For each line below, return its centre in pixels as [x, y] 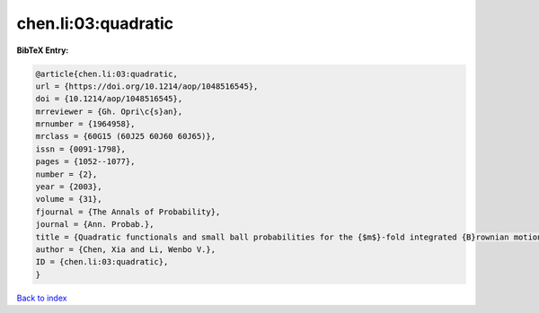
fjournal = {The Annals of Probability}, [128, 212]
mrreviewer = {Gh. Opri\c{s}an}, [109, 111]
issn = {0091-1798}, [80, 149]
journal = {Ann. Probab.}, [95, 225]
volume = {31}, [69, 199]
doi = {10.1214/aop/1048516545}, [109, 99]
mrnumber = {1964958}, [85, 124]
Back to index [42, 298]
